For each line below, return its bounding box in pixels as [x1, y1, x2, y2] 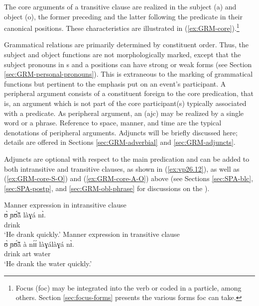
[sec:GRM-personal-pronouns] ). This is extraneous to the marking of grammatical [4, 69, 253, 79]
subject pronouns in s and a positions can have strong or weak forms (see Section [4, 59, 252, 69]
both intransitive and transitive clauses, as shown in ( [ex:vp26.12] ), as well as [4, 163, 240, 174]
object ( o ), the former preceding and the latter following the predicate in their [4, 11, 243, 21]
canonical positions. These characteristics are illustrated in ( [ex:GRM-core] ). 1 [4, 21, 240, 33]
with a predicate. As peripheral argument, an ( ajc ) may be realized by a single [4, 107, 244, 118]
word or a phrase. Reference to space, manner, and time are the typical [4, 117, 222, 128]
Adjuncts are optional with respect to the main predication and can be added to [4, 153, 250, 164]
